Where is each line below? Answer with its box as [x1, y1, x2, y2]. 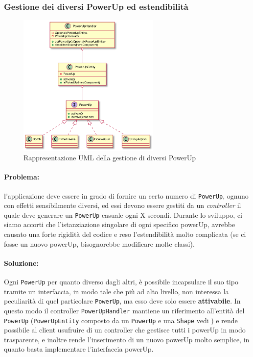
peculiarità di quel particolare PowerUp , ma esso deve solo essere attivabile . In [4, 296, 241, 306]
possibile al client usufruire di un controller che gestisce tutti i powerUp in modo [4, 325, 246, 335]
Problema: [4, 172, 40, 182]
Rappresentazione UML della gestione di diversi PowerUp [23, 153, 196, 163]
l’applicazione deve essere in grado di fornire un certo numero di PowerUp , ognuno [4, 190, 249, 201]
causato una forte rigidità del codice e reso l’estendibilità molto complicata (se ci [4, 229, 246, 239]
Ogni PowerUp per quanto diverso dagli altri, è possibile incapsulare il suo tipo [4, 277, 238, 287]
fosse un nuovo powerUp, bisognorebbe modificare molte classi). [4, 238, 195, 249]
